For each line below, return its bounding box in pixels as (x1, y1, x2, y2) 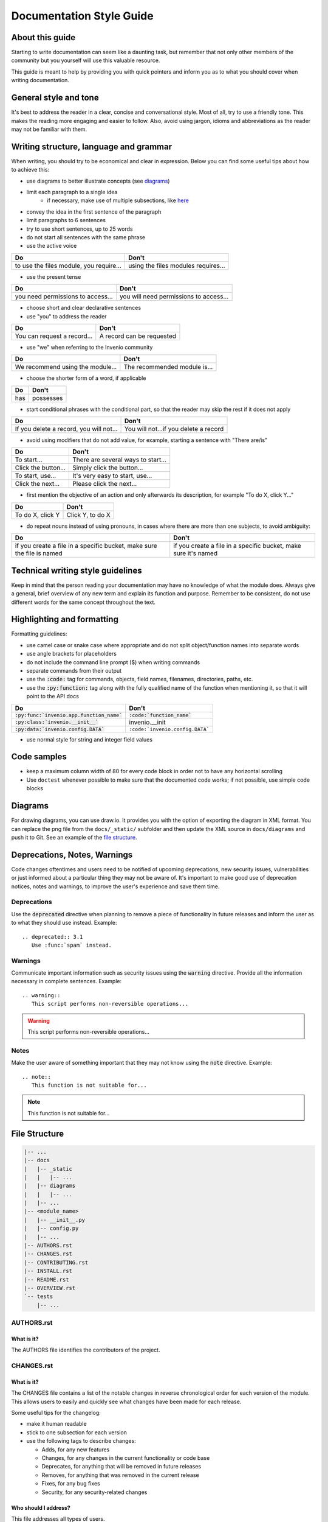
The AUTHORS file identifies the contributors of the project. (11, 1346, 160, 1354)
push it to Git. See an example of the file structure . (11, 833, 137, 841)
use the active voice (26, 242, 77, 250)
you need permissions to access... (15, 292, 113, 301)
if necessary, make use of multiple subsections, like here (47, 197, 190, 204)
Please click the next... (72, 480, 137, 488)
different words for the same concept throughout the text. (11, 598, 156, 606)
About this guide (11, 32, 76, 43)
